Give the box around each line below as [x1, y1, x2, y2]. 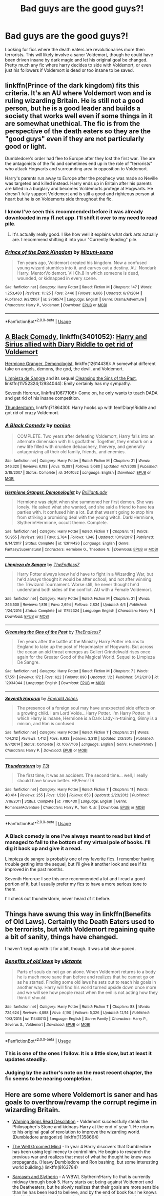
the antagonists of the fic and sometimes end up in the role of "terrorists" [5, 161, 153, 166]
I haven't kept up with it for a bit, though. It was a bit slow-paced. [5, 945, 136, 952]
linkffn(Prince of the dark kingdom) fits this [5, 81, 140, 90]
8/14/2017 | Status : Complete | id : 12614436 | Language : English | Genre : [5, 541, 130, 546]
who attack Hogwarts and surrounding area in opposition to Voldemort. [5, 165, 148, 171]
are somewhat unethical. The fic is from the [5, 120, 140, 128]
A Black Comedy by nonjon [5, 422, 71, 429]
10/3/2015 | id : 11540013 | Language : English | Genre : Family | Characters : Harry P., [5, 1016, 148, 1021]
